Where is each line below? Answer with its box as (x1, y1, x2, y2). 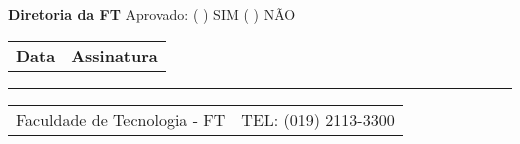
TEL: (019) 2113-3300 (241, 107, 395, 131)
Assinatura (71, 43, 158, 67)
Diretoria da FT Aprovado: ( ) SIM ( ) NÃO (8, 4, 296, 24)
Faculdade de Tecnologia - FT (16, 107, 226, 131)
